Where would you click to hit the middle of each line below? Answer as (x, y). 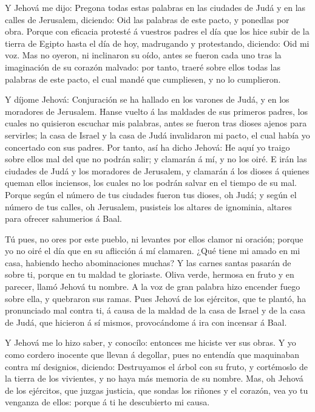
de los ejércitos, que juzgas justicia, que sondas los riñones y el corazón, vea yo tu (157, 390)
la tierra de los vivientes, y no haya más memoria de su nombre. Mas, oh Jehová (154, 378)
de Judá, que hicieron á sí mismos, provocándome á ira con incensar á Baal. (146, 322)
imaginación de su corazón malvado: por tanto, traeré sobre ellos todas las (143, 67)
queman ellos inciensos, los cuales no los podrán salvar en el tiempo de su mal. (151, 183)
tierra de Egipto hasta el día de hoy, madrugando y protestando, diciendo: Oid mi (157, 43)
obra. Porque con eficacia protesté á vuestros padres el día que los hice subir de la (157, 31)
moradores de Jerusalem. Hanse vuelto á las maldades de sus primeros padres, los (156, 111)
